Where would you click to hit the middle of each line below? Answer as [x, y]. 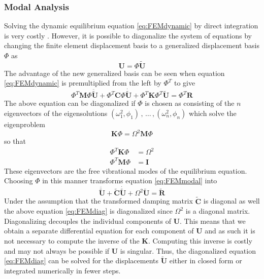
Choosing [19, 181]
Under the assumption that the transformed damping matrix [98, 201]
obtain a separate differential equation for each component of [99, 231]
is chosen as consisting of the [190, 103]
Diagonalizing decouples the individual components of [88, 221]
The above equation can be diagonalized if [70, 103]
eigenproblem [25, 124]
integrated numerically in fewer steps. [62, 270]
